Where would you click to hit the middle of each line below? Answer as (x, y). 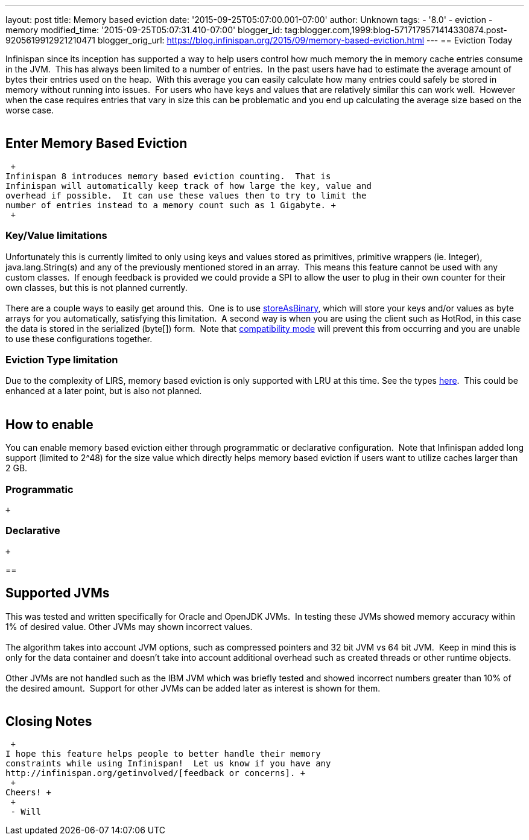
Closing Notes (49, 721)
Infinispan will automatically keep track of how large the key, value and (188, 186)
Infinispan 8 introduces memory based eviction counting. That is (168, 176)
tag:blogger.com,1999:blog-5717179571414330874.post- (396, 30)
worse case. (30, 110)
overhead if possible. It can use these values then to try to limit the (186, 195)
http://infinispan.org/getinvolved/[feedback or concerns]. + (156, 773)
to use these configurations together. (79, 339)
